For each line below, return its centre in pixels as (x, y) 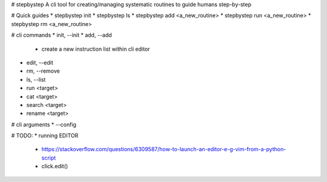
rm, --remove (43, 71)
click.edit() (55, 166)
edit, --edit (40, 62)
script (49, 158)
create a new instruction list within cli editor (96, 49)
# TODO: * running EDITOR (45, 135)
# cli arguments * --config (44, 125)
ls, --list (36, 79)
